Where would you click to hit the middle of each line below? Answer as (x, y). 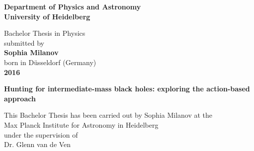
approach (20, 98)
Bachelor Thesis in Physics (45, 33)
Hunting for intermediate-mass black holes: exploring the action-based (127, 89)
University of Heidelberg (47, 16)
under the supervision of (41, 134)
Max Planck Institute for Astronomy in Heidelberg (81, 124)
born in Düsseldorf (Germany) (50, 62)
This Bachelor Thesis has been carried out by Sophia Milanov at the (108, 115)
